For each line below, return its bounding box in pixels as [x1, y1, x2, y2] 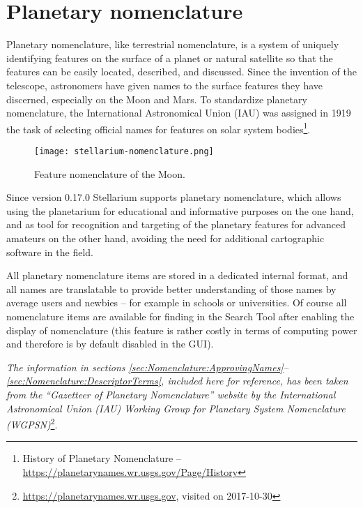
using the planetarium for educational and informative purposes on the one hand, [6, 203, 354, 218]
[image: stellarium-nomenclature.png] [34, 146, 214, 156]
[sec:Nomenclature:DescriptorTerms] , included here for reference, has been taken [6, 373, 348, 388]
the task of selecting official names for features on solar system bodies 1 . [6, 119, 311, 136]
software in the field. [6, 244, 93, 259]
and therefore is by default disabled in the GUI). [6, 336, 214, 351]
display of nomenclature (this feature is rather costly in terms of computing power [6, 322, 357, 337]
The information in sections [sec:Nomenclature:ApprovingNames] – [6, 359, 288, 374]
